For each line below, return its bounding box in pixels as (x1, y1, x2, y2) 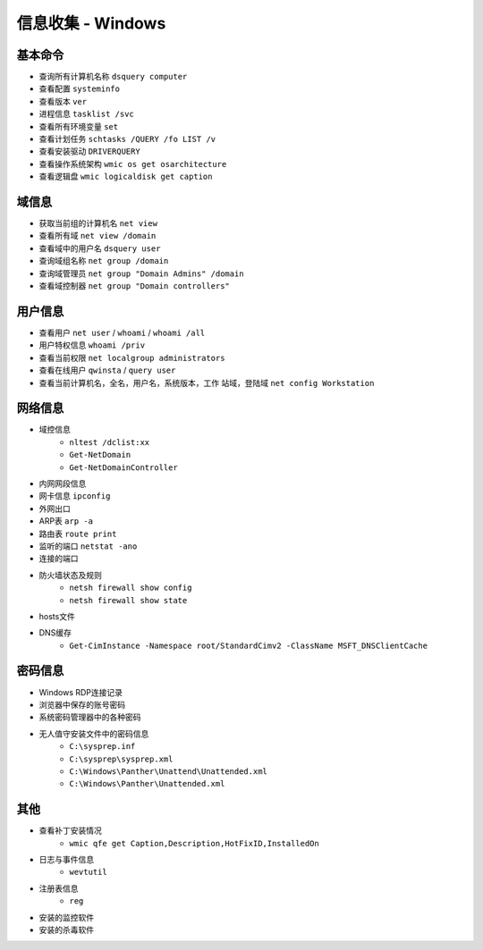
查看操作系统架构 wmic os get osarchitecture (38, 158, 227, 169)
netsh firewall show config (69, 583, 192, 593)
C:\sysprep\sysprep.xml (69, 753, 174, 764)
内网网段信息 (38, 478, 87, 489)
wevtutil (69, 867, 107, 878)
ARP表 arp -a (38, 516, 94, 526)
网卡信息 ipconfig (38, 491, 111, 501)
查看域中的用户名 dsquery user (38, 242, 161, 254)
